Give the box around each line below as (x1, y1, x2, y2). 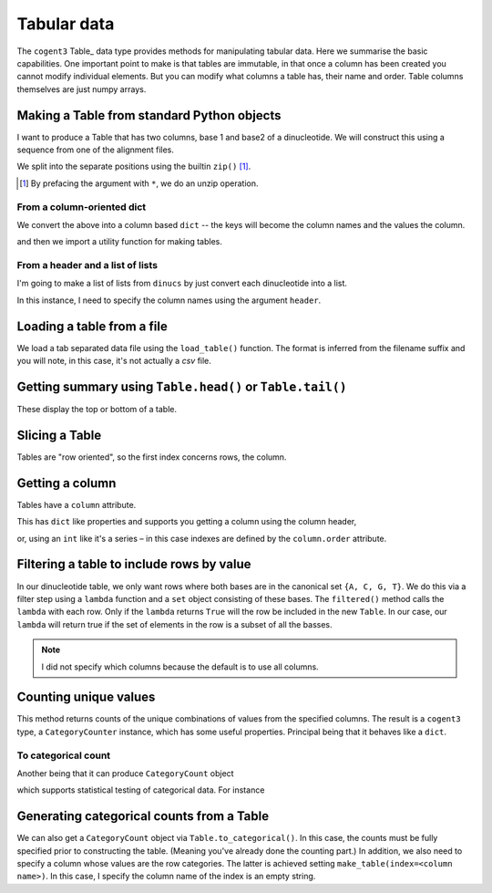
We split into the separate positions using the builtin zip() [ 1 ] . (16, 161, 251, 172)
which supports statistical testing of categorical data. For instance (16, 784, 265, 795)
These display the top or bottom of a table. (16, 404, 178, 415)
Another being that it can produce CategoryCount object (16, 767, 234, 779)
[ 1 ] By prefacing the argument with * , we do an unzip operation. (19, 178, 259, 189)
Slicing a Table (16, 427, 102, 442)
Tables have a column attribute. (16, 499, 137, 510)
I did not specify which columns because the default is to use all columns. (41, 661, 319, 672)
